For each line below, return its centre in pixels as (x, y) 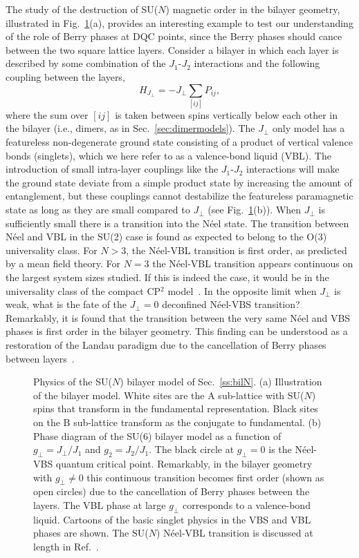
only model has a (309, 128)
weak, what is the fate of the (66, 304)
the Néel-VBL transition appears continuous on (253, 263)
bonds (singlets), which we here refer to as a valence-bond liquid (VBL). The (168, 155)
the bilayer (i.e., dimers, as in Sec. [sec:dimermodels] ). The (130, 128)
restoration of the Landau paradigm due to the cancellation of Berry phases (166, 344)
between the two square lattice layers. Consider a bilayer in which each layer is (172, 49)
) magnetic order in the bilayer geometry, (253, 9)
